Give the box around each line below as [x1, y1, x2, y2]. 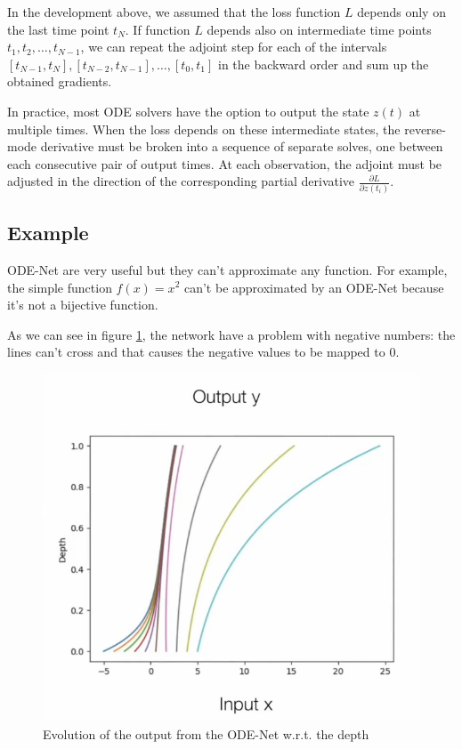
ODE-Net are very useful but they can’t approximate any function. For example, [7, 260, 448, 278]
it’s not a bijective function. [7, 295, 158, 314]
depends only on [357, 3, 446, 20]
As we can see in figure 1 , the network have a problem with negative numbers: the [7, 325, 456, 343]
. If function [125, 20, 190, 38]
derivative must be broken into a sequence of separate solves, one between [40, 137, 443, 156]
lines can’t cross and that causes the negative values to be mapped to [7, 342, 385, 361]
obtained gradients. [7, 72, 112, 91]
